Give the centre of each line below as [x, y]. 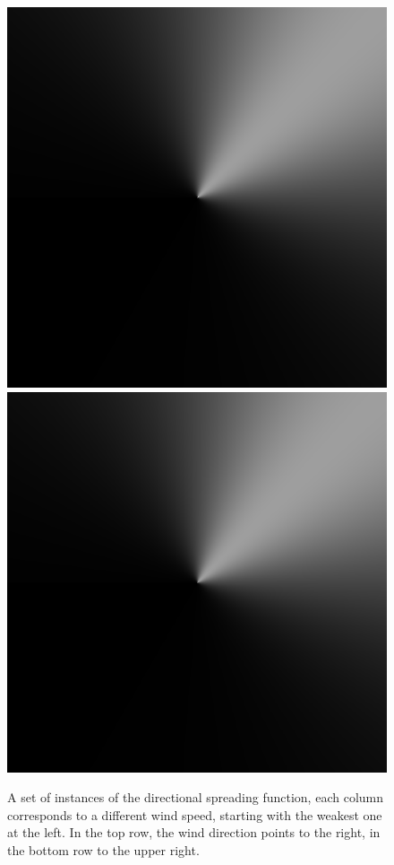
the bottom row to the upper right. [103, 849]
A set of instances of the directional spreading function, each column [195, 797]
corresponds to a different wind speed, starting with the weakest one [195, 814]
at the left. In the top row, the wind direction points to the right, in [194, 832]
